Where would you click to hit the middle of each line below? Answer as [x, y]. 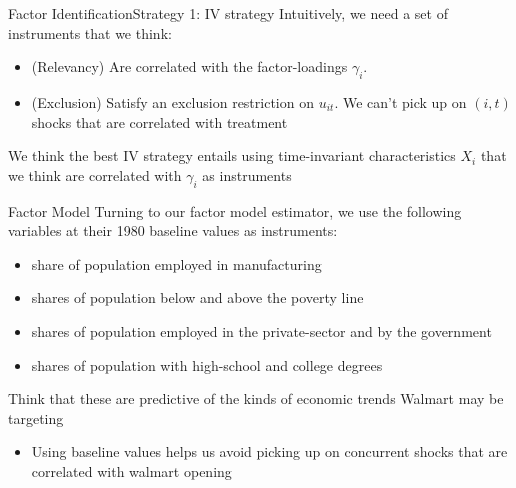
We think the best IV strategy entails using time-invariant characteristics [232, 155]
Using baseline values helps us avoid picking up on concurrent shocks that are [269, 451]
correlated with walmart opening [131, 470]
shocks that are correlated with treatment [159, 121]
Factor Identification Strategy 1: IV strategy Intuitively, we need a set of [228, 13]
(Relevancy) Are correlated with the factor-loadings [189, 66]
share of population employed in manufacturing [176, 263]
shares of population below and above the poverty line [197, 297]
